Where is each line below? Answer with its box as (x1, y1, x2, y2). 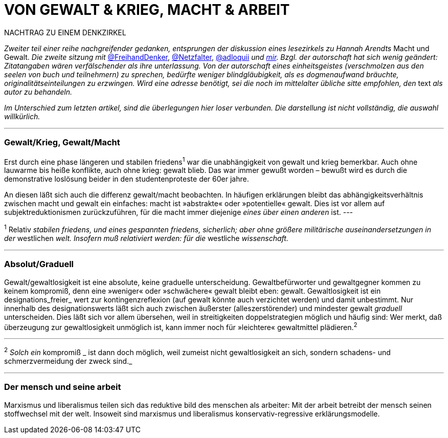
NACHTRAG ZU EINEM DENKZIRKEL (4, 28, 126, 37)
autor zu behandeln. (4, 87, 73, 96)
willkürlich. (4, 112, 40, 121)
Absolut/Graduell (4, 259, 74, 270)
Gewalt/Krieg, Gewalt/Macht (4, 137, 120, 148)
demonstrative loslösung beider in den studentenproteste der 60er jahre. (4, 174, 249, 184)
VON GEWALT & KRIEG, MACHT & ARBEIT (4, 1, 290, 18)
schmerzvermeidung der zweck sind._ (4, 356, 132, 365)
